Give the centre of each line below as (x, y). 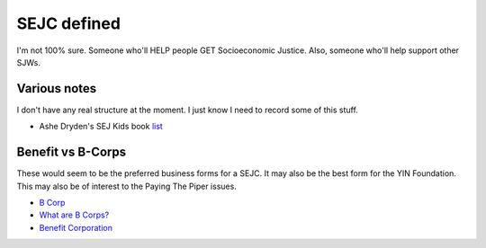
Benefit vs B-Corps (72, 152)
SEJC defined (69, 23)
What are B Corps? (74, 215)
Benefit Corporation (76, 227)
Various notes (57, 89)
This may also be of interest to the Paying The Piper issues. (127, 186)
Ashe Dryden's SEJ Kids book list (101, 127)
